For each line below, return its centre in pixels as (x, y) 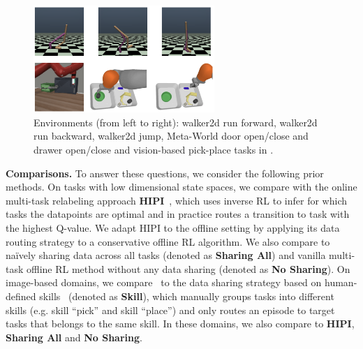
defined (21, 296)
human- (341, 282)
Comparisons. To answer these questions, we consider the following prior (165, 173)
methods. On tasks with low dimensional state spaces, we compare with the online (181, 187)
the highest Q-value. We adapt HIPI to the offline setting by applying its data (173, 228)
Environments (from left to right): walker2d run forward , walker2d (176, 122)
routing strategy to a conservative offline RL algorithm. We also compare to (168, 241)
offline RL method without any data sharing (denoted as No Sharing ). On (188, 268)
